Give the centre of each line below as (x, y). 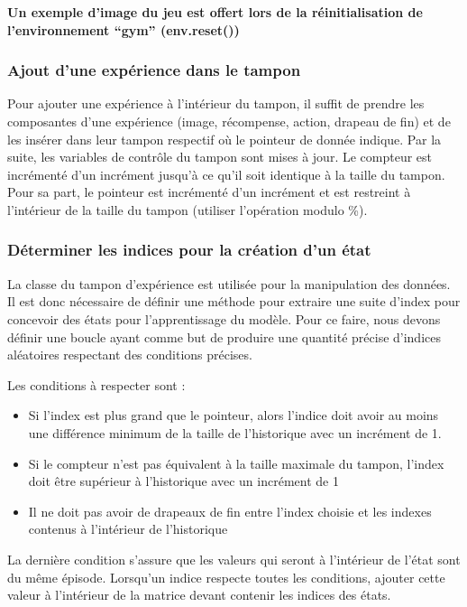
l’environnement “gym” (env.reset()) (124, 29)
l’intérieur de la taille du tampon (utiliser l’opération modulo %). (188, 209)
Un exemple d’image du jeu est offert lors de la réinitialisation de (215, 12)
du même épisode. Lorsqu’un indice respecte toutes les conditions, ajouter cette (226, 577)
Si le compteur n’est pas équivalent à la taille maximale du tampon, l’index (236, 463)
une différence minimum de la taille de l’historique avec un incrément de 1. (235, 432)
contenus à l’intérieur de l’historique (128, 529)
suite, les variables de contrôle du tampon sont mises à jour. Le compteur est (220, 157)
